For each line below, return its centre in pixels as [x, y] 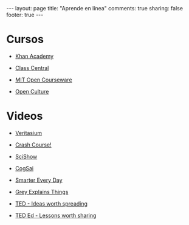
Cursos [25, 39]
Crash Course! [33, 145]
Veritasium [29, 133]
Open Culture [32, 91]
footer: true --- [25, 15]
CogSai [24, 168]
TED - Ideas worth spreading [51, 203]
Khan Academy [34, 56]
